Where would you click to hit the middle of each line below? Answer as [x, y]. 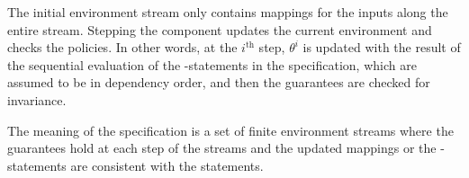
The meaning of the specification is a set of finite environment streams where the [230, 130]
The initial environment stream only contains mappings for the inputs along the [228, 12]
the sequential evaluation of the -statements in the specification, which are [212, 64]
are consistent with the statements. [167, 165]
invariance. [37, 99]
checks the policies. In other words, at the [122, 47]
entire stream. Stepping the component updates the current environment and [220, 29]
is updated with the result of [382, 47]
